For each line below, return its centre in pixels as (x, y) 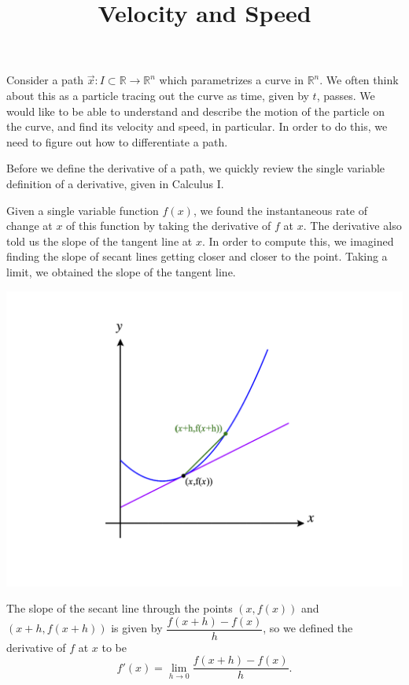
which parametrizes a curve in (231, 80)
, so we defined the (308, 628)
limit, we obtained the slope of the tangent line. (121, 271)
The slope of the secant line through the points (120, 608)
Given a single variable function (83, 210)
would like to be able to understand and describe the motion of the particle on (195, 111)
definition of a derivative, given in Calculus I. (115, 183)
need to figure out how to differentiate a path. (117, 141)
